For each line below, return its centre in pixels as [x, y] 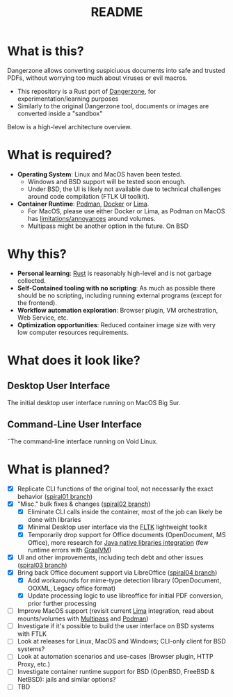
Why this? [37, 254]
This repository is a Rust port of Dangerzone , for [87, 91]
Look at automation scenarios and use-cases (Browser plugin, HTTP [115, 657]
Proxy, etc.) [34, 664]
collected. [32, 280]
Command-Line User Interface [75, 425]
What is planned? [58, 469]
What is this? [46, 51]
